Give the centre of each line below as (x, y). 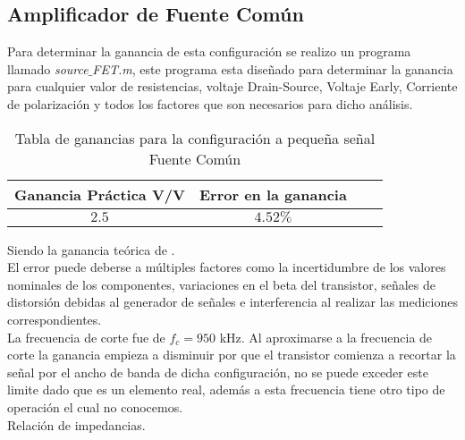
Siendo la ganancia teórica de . (91, 249)
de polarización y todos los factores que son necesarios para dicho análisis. (210, 103)
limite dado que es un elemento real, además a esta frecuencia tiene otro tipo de (226, 389)
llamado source (48, 68)
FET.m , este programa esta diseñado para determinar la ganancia (273, 68)
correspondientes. (55, 319)
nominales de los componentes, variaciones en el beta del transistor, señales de (222, 284)
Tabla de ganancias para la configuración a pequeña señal (195, 138)
